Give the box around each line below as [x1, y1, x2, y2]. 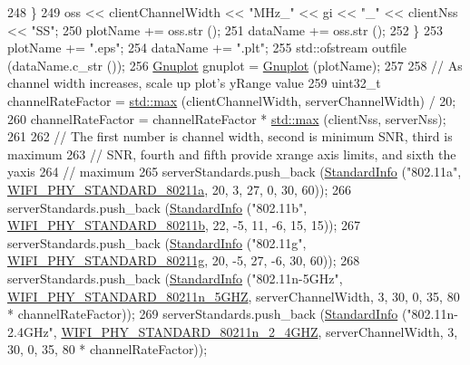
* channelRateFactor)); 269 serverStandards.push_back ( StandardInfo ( [7, 304, 407, 323]
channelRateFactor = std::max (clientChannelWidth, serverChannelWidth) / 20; [7, 91, 456, 110]
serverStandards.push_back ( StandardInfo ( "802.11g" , [7, 233, 307, 252]
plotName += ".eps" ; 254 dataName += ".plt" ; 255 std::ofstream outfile [7, 38, 407, 57]
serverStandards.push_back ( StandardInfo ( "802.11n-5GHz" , [7, 268, 343, 287]
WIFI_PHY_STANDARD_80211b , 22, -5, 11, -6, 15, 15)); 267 [7, 216, 361, 235]
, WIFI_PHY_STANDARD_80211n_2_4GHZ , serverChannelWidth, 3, [53, 322, 458, 341]
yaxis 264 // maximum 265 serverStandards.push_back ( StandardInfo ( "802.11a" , [7, 162, 462, 181]
